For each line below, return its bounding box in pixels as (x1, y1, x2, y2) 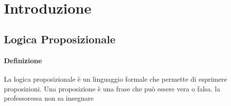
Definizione (4, 55, 42, 65)
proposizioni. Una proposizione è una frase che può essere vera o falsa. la (4, 83, 220, 93)
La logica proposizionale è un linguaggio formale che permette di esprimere (4, 73, 227, 84)
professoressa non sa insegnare (4, 93, 94, 103)
